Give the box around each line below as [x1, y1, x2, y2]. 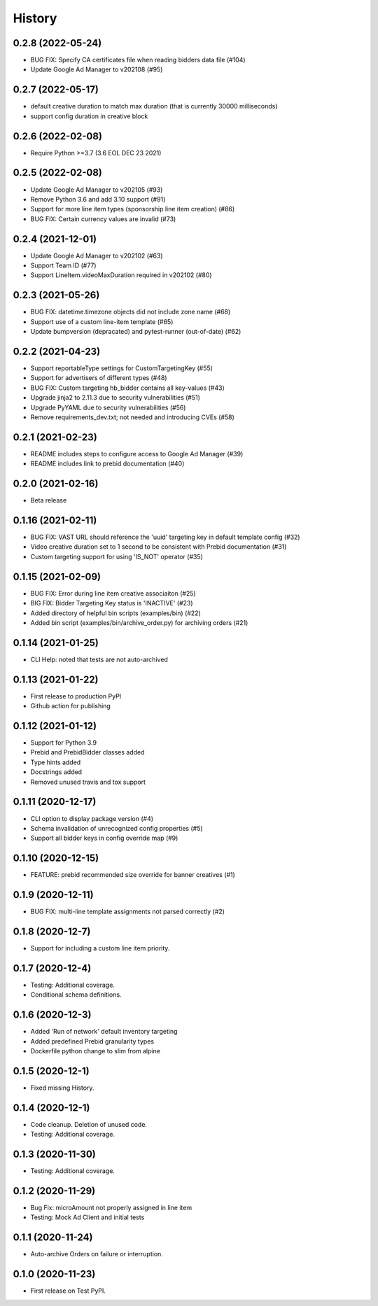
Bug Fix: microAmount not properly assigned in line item [30, 1204, 192, 1212]
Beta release [30, 496, 67, 505]
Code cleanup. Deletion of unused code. [30, 1120, 147, 1128]
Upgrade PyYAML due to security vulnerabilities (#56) [30, 403, 186, 412]
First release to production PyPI [30, 691, 122, 700]
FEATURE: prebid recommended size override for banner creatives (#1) [30, 871, 236, 879]
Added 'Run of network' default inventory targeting [30, 1027, 178, 1036]
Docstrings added [30, 768, 83, 776]
